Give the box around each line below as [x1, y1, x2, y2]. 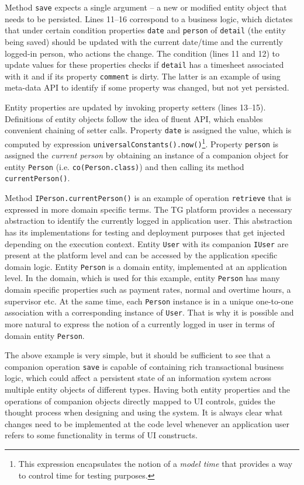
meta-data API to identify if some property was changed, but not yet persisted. [5, 81, 289, 93]
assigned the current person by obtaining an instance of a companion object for [5, 149, 289, 161]
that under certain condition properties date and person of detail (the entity [5, 24, 286, 36]
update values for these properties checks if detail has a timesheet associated [5, 58, 284, 71]
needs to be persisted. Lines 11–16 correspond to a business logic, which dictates [5, 12, 293, 25]
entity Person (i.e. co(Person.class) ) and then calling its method [5, 160, 244, 172]
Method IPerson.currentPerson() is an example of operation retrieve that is [5, 192, 292, 204]
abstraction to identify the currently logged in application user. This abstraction [5, 214, 292, 227]
